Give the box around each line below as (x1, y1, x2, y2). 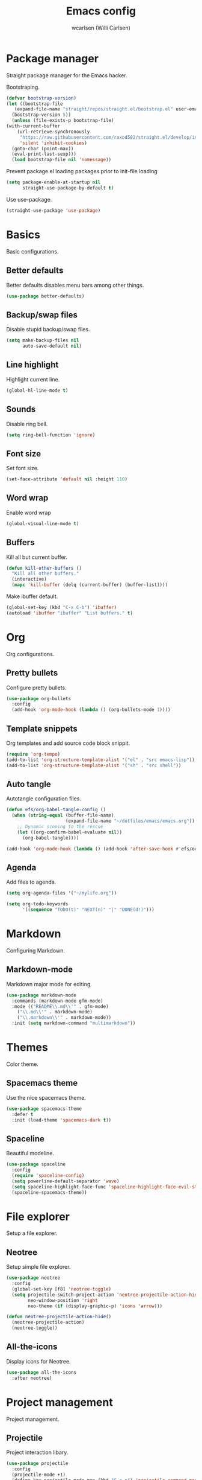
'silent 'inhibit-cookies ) (19, 140, 87, 146)
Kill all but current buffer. (6, 553, 68, 561)
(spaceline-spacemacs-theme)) (11, 1189, 87, 1196)
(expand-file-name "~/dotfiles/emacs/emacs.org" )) (65, 818, 195, 825)
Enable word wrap (6, 509, 51, 516)
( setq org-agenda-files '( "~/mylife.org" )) (6, 890, 117, 896)
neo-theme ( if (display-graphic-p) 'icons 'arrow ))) (28, 1303, 163, 1309)
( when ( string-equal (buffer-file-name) (11, 812, 114, 818)
